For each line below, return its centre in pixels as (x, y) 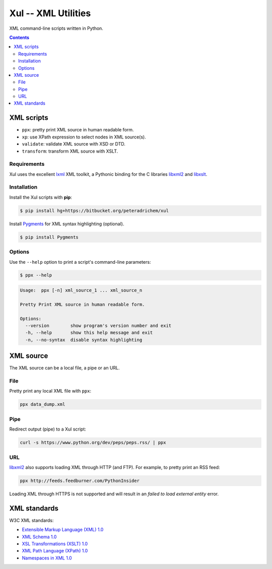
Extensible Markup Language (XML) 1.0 (63, 530)
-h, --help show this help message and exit (89, 333)
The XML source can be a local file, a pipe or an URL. (65, 368)
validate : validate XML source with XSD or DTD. (74, 144)
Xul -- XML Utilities (50, 13)
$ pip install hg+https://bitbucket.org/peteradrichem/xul (94, 210)
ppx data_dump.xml (43, 405)
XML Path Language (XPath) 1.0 (55, 551)
